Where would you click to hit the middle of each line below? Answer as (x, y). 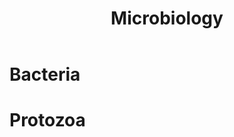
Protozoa (47, 120)
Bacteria (45, 74)
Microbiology (167, 18)
